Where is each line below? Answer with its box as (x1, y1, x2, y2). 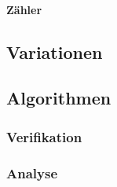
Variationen (6, 39, 103, 64)
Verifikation (6, 126, 82, 146)
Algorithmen (6, 86, 112, 110)
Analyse (6, 163, 58, 182)
